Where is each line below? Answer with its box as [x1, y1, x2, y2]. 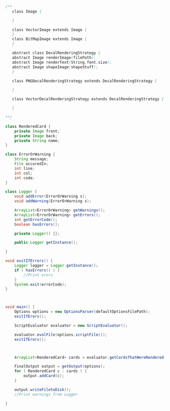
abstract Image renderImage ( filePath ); [12, 55, 96, 60]
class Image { [12, 9, 42, 14]
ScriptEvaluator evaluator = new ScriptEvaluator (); [14, 323, 128, 328]
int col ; [14, 170, 33, 176]
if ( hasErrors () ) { [14, 267, 60, 272]
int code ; [14, 175, 35, 180]
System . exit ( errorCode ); [14, 282, 67, 287]
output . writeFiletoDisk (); [14, 387, 71, 392]
